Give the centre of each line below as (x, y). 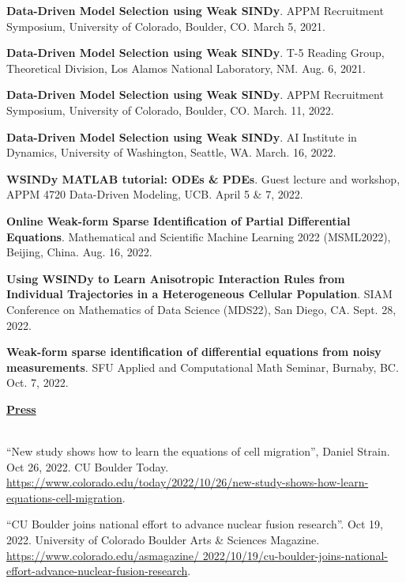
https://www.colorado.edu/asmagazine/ (103, 555)
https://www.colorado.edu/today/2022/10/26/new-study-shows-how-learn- (188, 482)
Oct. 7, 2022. (38, 382)
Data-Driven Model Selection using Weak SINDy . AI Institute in (182, 136)
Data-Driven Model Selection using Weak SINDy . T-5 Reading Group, (195, 53)
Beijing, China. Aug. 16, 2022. (79, 252)
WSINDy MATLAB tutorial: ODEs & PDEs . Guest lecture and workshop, (203, 178)
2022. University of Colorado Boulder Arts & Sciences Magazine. (163, 540)
